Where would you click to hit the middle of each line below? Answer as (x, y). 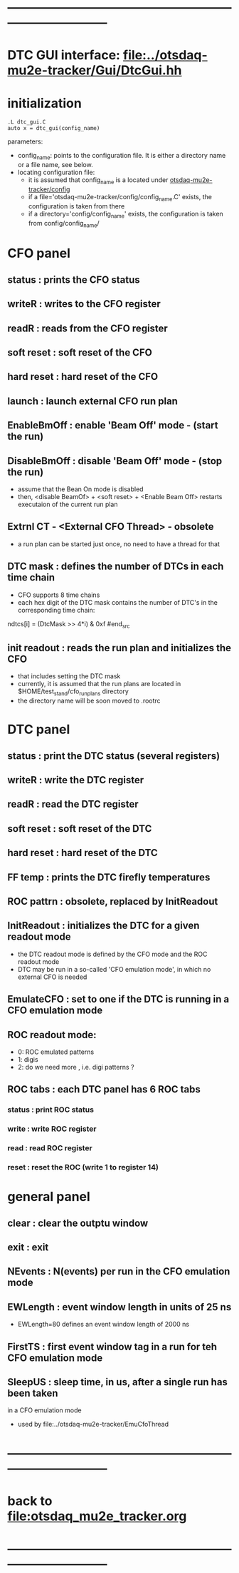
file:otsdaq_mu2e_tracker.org (97, 1516)
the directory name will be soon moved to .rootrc (89, 701)
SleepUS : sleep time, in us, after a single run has (117, 1382)
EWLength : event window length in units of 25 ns (119, 1307)
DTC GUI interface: (64, 55)
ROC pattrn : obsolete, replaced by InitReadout (113, 901)
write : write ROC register (52, 1129)
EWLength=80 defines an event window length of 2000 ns (103, 1325)
